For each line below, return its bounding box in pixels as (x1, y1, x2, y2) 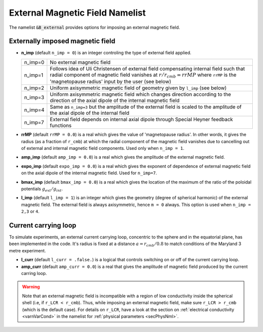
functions (50, 122, 72, 129)
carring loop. (21, 270, 47, 276)
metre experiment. (9, 248, 46, 253)
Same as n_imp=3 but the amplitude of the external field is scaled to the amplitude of (50, 104, 242, 110)
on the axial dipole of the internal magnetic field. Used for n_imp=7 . (21, 170, 157, 176)
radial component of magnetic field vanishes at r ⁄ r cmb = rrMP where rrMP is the (50, 71, 237, 79)
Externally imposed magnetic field (9, 37, 115, 45)
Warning (22, 284, 40, 290)
